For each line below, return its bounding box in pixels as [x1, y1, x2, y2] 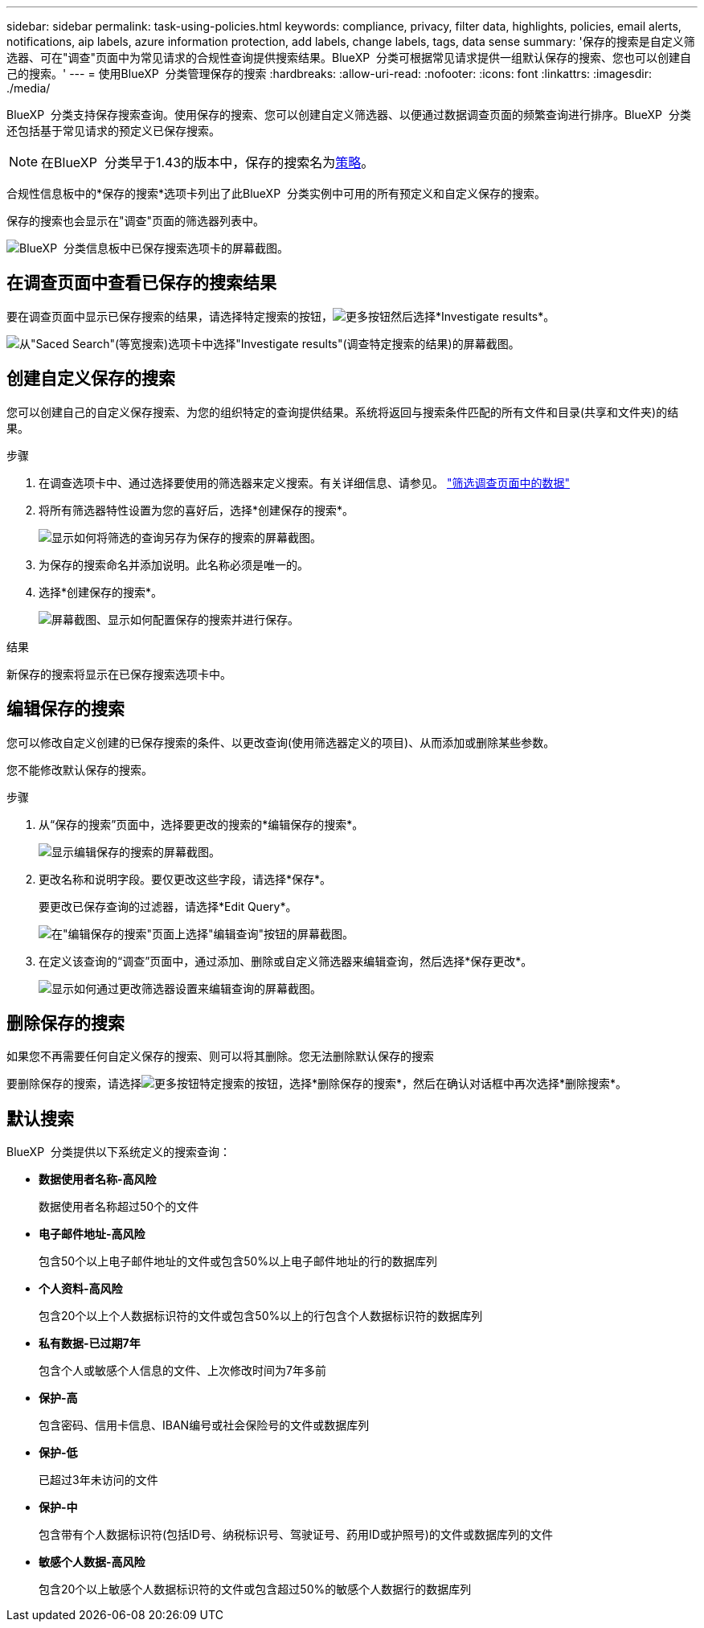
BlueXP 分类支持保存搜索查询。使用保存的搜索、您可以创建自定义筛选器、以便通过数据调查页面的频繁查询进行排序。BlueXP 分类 [6, 108, 691, 121]
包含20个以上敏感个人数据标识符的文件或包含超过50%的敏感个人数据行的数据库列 [39, 1582, 472, 1597]
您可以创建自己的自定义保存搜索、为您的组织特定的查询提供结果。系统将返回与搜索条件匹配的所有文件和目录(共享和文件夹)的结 [6, 404, 679, 419]
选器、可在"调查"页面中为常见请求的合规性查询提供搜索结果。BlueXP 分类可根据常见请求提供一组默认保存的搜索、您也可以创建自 [6, 51, 692, 64]
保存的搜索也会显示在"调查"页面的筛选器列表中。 [6, 214, 265, 228]
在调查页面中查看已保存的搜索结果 [6, 273, 276, 293]
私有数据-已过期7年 [39, 1336, 141, 1351]
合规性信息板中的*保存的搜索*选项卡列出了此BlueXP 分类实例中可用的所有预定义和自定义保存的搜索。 [6, 187, 546, 200]
